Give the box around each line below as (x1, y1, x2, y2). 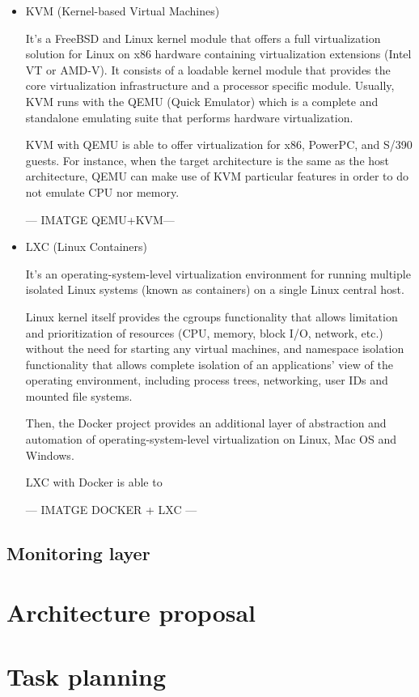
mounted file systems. (25, 387, 133, 404)
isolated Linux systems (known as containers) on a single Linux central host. (25, 281, 404, 298)
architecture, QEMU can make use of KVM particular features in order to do (25, 168, 408, 185)
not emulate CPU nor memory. (25, 183, 180, 200)
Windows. (25, 446, 74, 463)
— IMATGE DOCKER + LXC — (25, 500, 197, 517)
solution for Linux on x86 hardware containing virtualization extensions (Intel (25, 45, 412, 62)
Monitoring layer (6, 540, 150, 565)
